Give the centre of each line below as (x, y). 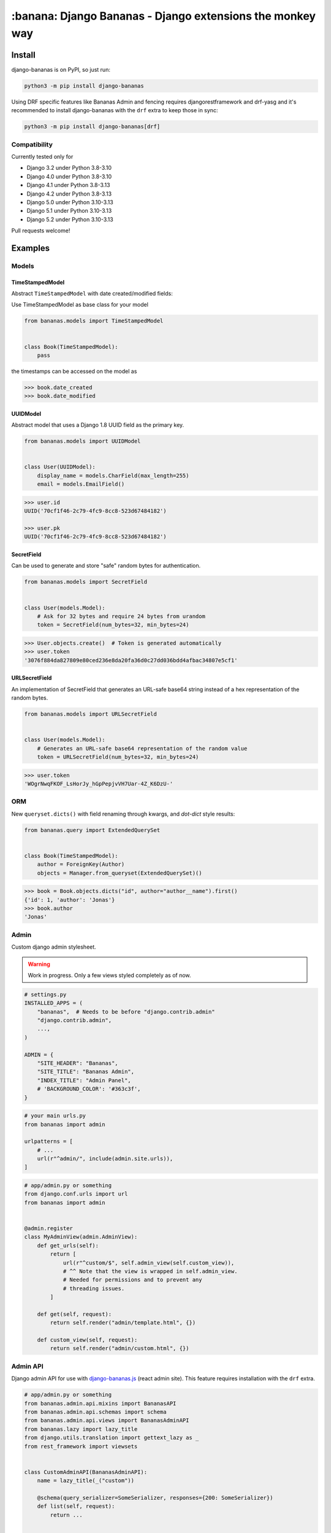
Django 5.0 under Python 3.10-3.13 (70, 202)
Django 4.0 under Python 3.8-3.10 (69, 176)
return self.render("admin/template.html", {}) (123, 1323)
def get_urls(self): (68, 1245)
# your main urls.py (55, 1116)
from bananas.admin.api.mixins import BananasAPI (100, 1403)
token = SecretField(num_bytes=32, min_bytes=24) (113, 625)
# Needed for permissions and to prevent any (132, 1280)
